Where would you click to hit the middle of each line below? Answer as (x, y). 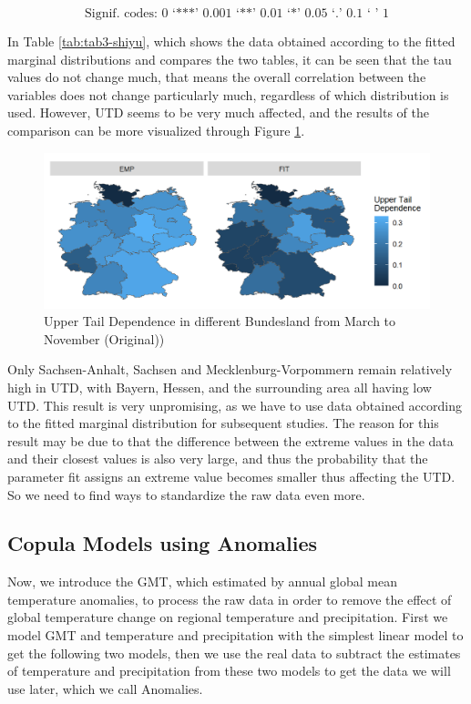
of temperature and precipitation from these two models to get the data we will (229, 671)
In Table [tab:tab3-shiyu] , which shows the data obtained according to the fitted (231, 41)
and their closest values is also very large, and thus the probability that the (218, 459)
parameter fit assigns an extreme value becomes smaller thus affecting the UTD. (231, 476)
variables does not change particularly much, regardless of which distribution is (228, 94)
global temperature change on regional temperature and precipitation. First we (228, 617)
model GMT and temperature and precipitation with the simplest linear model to (235, 635)
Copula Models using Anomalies (163, 543)
